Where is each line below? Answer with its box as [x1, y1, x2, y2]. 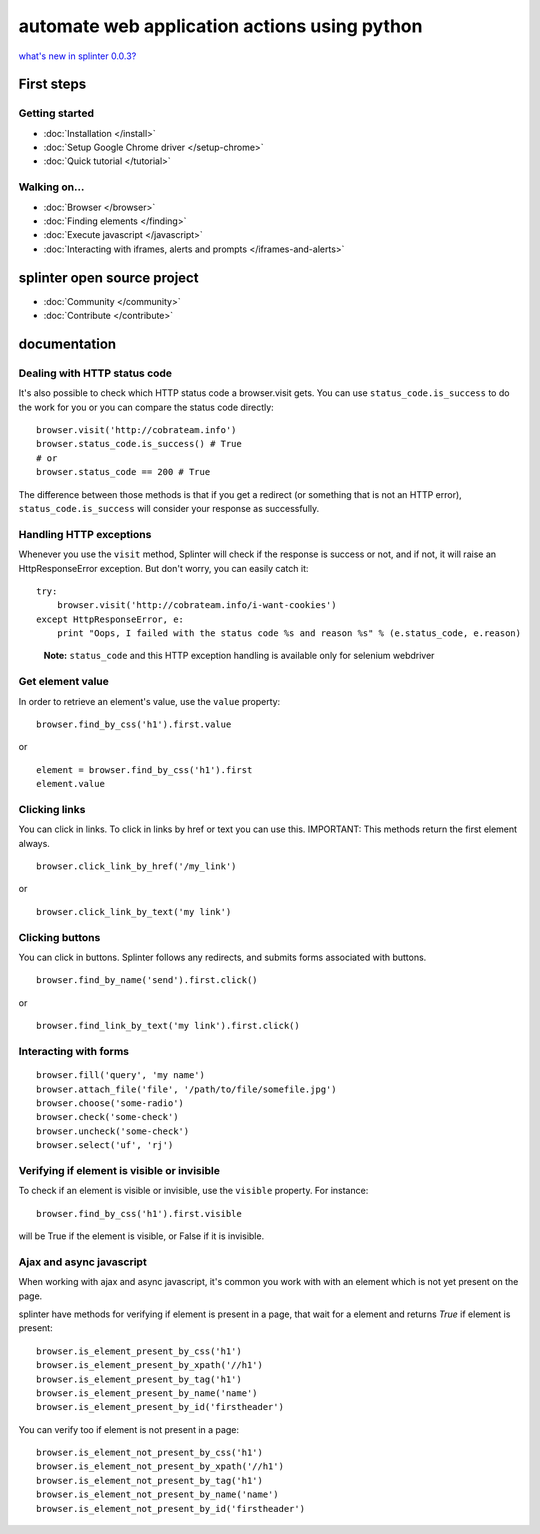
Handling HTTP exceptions [18, 527, 152, 541]
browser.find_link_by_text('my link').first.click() [36, 1020, 300, 1032]
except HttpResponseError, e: [36, 613, 185, 625]
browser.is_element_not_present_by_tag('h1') [36, 1475, 264, 1486]
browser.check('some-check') [36, 1111, 179, 1123]
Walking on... [18, 180, 85, 194]
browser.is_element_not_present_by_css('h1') [36, 1447, 264, 1459]
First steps [18, 76, 87, 93]
